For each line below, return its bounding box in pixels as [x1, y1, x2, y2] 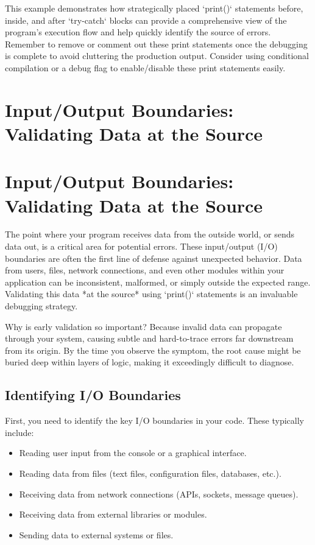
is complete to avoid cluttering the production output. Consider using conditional [5, 49, 309, 62]
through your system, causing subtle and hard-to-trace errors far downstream [5, 332, 294, 345]
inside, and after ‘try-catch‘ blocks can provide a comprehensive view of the [5, 13, 287, 26]
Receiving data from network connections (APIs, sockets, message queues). [19, 487, 299, 500]
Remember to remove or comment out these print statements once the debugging [5, 37, 308, 50]
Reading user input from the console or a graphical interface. [19, 446, 247, 459]
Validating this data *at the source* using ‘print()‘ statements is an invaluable [5, 287, 298, 300]
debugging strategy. [5, 300, 78, 312]
